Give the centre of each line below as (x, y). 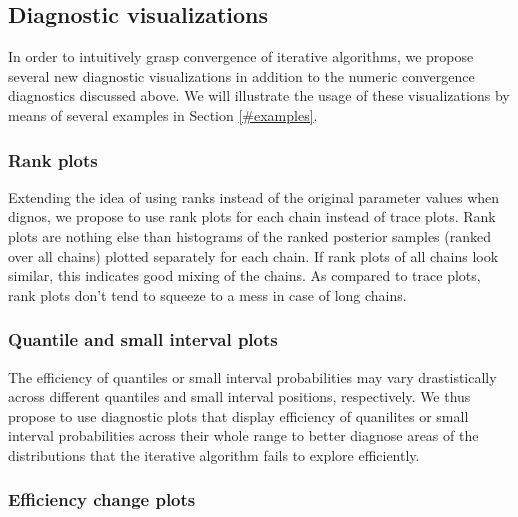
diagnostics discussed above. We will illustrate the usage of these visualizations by (259, 95)
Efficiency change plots (102, 499)
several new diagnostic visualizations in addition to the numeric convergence (241, 75)
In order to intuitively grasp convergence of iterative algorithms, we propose (241, 56)
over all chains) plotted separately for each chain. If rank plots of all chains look (253, 255)
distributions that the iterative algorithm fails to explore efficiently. (214, 454)
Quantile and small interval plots (143, 339)
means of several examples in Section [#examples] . (163, 114)
